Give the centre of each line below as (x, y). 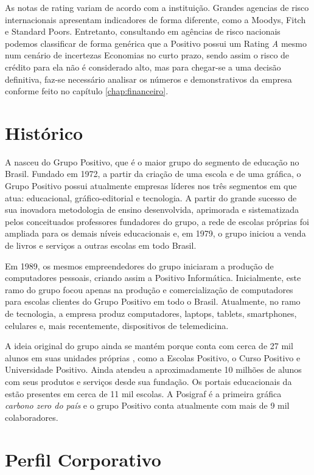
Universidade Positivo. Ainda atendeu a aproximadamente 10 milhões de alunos (153, 369)
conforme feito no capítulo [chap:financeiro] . (87, 91)
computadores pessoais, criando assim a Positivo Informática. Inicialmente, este (153, 278)
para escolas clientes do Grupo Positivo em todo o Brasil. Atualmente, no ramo (153, 301)
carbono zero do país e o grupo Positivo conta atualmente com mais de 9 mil (147, 405)
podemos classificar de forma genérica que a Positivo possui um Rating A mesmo (156, 43)
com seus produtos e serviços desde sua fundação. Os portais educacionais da (148, 381)
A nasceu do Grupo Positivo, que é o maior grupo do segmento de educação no (152, 161)
